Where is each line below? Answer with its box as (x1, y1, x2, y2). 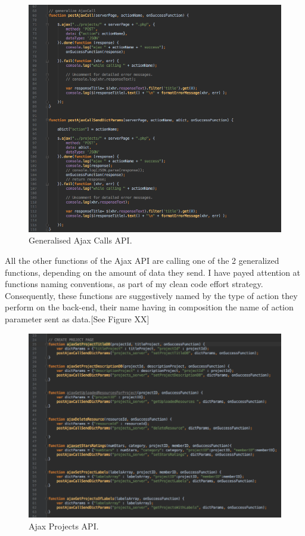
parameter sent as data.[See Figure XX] (5, 312, 150, 325)
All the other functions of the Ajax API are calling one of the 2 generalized (5, 254, 279, 266)
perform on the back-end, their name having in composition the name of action (5, 301, 294, 313)
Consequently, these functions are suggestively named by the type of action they (5, 289, 298, 301)
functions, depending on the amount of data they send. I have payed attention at (5, 266, 301, 278)
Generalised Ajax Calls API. (29, 234, 132, 247)
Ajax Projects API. (29, 519, 99, 532)
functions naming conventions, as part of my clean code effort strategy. (5, 278, 263, 290)
